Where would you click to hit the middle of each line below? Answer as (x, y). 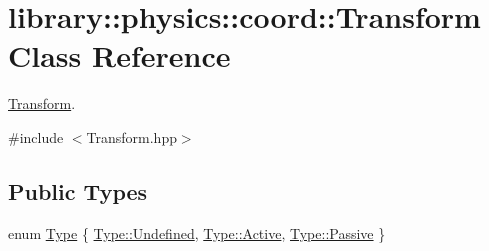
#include (36, 136)
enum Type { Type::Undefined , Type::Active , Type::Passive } (197, 232)
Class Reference (119, 55)
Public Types (78, 190)
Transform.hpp (131, 136)
